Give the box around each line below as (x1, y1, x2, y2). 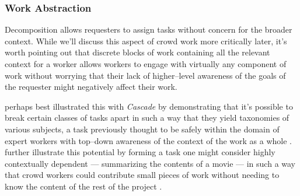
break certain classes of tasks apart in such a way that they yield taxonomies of (5, 111, 289, 124)
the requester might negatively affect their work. (5, 80, 177, 93)
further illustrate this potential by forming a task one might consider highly (5, 146, 275, 158)
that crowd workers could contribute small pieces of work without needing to (5, 169, 280, 181)
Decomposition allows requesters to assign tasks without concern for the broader (5, 23, 292, 36)
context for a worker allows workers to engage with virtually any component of (5, 58, 287, 69)
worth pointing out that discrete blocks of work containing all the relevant (5, 46, 270, 58)
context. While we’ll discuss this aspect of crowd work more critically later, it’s (5, 34, 287, 47)
